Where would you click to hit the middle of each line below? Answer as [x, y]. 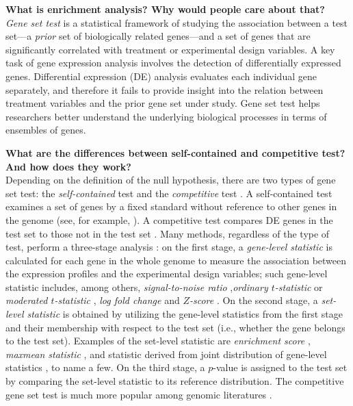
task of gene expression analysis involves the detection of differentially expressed [173, 63]
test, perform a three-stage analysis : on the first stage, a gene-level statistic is [169, 247]
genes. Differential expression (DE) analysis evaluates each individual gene [161, 76]
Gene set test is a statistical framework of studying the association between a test [177, 22]
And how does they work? [68, 166]
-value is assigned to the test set [280, 367]
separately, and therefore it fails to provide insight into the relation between [165, 89]
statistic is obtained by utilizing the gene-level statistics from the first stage [185, 314]
